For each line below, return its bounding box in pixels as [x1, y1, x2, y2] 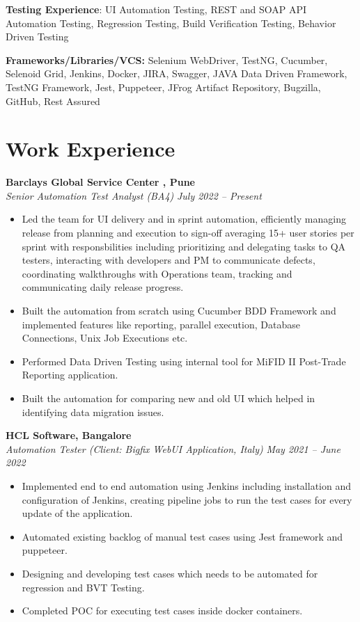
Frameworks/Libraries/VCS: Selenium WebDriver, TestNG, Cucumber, [6, 52, 328, 67]
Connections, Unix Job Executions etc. [22, 330, 188, 345]
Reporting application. [22, 367, 118, 382]
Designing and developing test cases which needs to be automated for [22, 566, 318, 580]
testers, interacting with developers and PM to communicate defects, [22, 253, 315, 267]
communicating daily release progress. [22, 280, 184, 294]
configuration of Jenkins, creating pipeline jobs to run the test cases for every [22, 492, 352, 507]
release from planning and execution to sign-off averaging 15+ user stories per [22, 225, 354, 240]
